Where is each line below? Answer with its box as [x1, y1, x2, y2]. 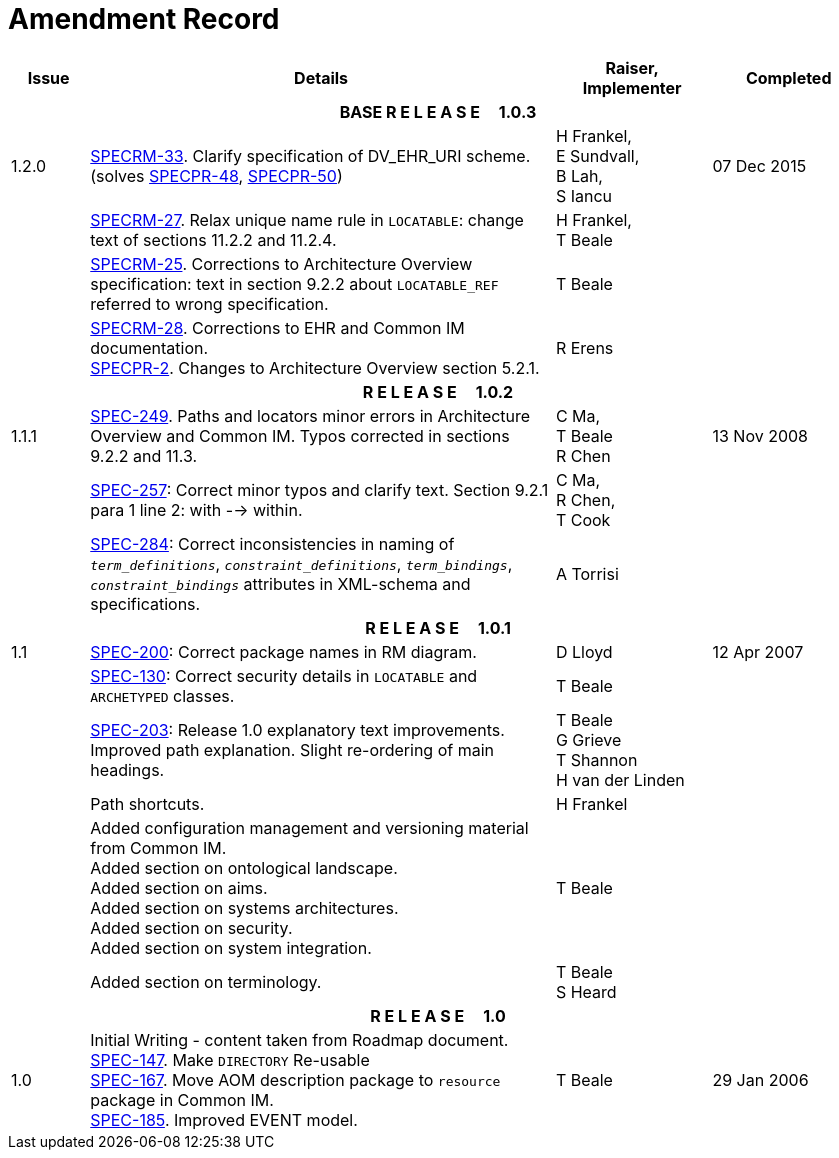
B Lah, [555, 165, 603, 186]
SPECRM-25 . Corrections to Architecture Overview [90, 253, 473, 274]
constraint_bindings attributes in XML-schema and [90, 573, 471, 594]
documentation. [90, 337, 209, 358]
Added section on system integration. [90, 937, 372, 958]
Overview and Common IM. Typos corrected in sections [90, 425, 510, 446]
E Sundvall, [555, 145, 640, 166]
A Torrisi [555, 563, 619, 584]
